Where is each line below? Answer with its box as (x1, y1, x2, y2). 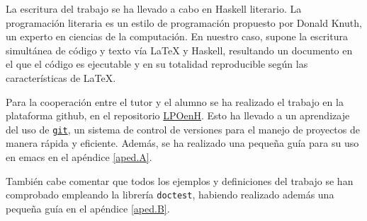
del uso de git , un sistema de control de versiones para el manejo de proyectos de (6, 121, 360, 136)
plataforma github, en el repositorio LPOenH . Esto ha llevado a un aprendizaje (6, 108, 350, 123)
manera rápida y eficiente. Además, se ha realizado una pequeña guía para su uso (6, 136, 359, 150)
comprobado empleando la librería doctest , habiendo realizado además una (6, 187, 334, 202)
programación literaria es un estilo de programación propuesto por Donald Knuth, (6, 15, 362, 30)
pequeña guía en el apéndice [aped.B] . (6, 201, 170, 215)
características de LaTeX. (6, 70, 116, 85)
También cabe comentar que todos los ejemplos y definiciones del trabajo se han (6, 173, 354, 188)
